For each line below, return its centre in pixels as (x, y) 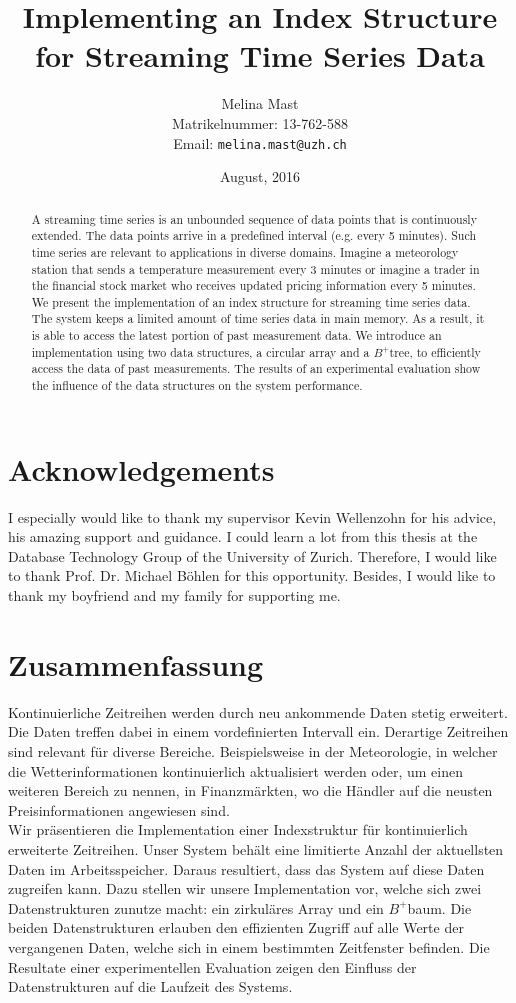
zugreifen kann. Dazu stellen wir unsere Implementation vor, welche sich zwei (245, 888)
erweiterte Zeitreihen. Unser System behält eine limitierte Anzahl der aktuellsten (256, 848)
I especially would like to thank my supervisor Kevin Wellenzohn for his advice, (252, 516)
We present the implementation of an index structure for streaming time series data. (251, 301)
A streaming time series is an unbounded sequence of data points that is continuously (254, 218)
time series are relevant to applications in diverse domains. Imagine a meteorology (245, 251)
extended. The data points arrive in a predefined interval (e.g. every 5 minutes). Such (254, 235)
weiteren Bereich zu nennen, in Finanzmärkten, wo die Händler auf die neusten (250, 790)
